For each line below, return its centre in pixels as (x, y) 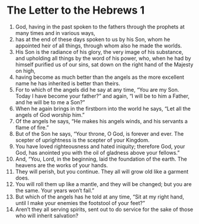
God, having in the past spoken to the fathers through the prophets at (100, 27)
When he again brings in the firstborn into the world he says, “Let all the (103, 108)
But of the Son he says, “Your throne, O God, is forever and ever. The (99, 133)
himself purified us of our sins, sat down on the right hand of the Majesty (104, 64)
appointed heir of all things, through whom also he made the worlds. (99, 46)
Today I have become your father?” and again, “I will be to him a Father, (102, 96)
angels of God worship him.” (50, 115)
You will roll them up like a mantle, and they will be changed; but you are (103, 184)
